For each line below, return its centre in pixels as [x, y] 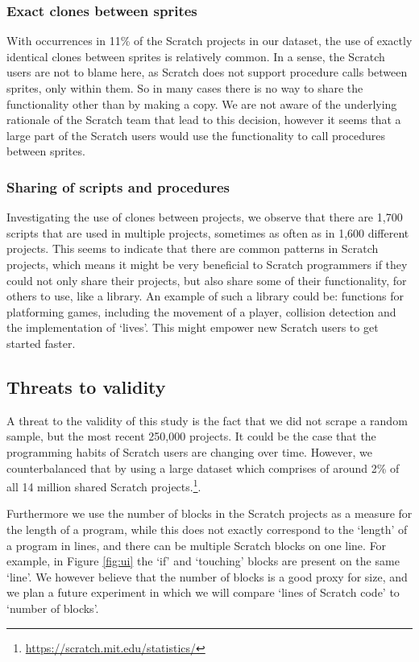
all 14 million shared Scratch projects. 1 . [104, 485]
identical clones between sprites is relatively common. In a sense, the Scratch [196, 56]
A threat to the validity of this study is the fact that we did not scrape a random [207, 420]
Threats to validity [86, 386]
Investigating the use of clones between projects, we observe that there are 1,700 [205, 217]
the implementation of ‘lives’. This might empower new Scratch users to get [193, 327]
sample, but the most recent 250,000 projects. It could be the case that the [191, 436]
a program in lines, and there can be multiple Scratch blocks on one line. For [197, 545]
